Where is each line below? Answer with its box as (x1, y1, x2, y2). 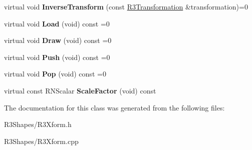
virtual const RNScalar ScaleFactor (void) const (4, 85, 156, 95)
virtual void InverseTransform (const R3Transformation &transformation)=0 (4, 1, 248, 11)
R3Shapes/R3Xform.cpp (4, 135, 79, 146)
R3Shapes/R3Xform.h (4, 119, 72, 129)
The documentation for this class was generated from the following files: (4, 102, 225, 112)
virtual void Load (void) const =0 (4, 18, 110, 28)
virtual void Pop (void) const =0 (4, 68, 106, 79)
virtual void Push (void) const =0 (4, 51, 110, 62)
